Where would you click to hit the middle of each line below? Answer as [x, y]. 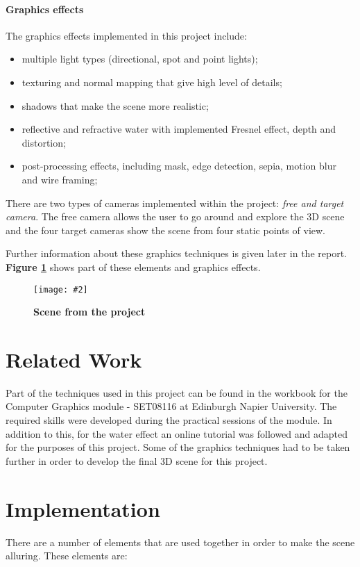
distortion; [44, 142]
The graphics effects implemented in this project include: [126, 35]
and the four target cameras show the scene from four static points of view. [165, 230]
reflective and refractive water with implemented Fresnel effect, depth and [179, 129]
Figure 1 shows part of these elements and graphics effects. [133, 266]
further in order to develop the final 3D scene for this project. [137, 460]
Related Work [74, 359]
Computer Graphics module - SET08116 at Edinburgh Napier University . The [171, 406]
